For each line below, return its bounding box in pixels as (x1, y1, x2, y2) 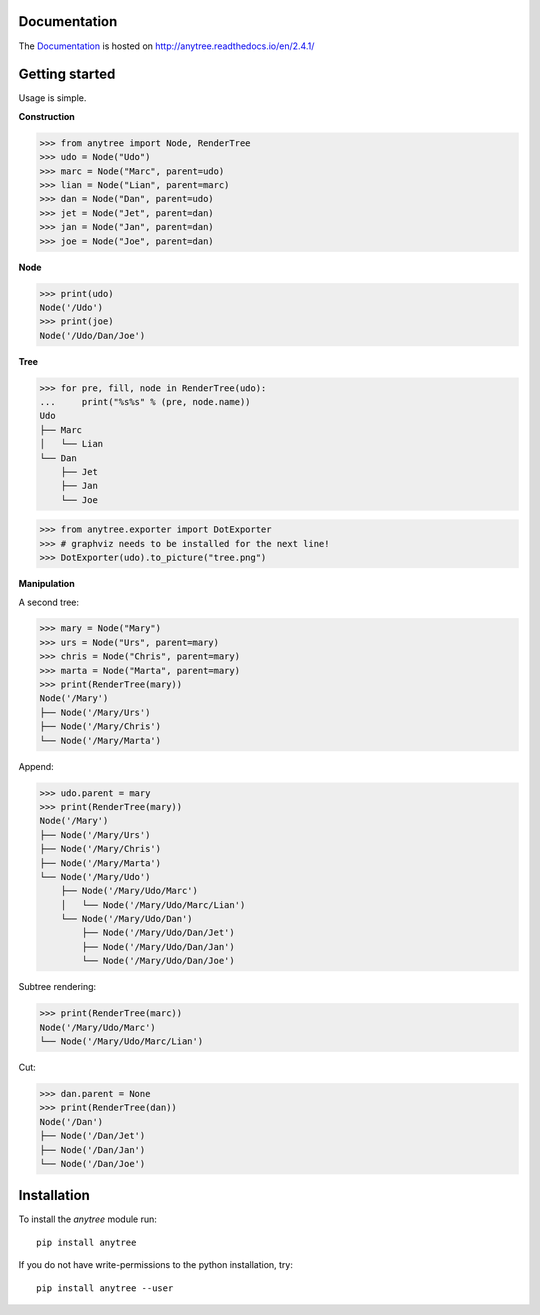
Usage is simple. (18, 92, 87, 104)
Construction (18, 110, 75, 122)
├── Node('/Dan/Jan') (39, 1144, 146, 1155)
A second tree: (18, 596, 80, 608)
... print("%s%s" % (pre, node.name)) (39, 396, 251, 408)
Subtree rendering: (18, 981, 97, 993)
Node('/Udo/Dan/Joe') (39, 330, 146, 341)
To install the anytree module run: (18, 1213, 157, 1225)
